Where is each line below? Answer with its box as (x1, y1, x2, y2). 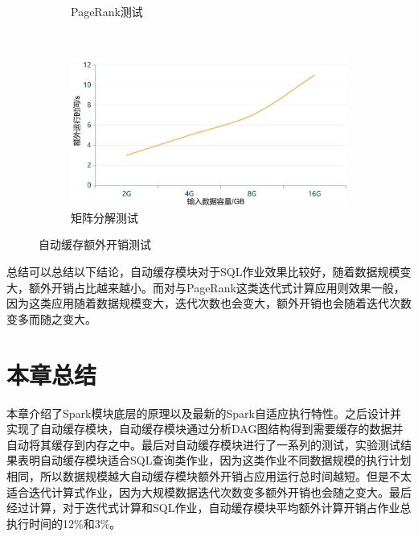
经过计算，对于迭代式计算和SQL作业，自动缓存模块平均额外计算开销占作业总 (6, 499, 412, 516)
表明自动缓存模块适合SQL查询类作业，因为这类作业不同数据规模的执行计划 (17, 452, 412, 469)
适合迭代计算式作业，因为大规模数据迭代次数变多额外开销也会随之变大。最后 (6, 483, 412, 500)
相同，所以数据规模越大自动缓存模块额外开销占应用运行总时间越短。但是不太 (6, 467, 412, 484)
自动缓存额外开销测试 (39, 236, 151, 253)
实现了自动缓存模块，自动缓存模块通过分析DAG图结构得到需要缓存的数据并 (6, 420, 404, 437)
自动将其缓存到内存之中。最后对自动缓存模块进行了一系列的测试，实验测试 (6, 436, 400, 452)
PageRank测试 (71, 3, 143, 19)
